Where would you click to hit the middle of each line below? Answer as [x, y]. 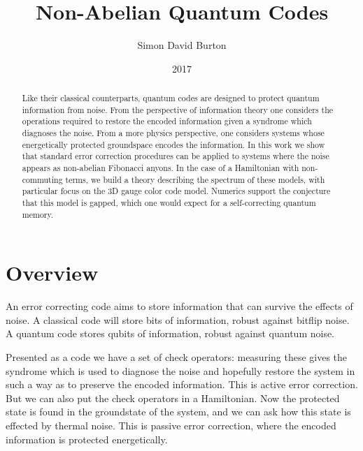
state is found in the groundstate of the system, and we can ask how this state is [178, 412]
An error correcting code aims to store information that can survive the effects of [179, 306]
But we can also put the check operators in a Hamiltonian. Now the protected [173, 398]
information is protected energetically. [87, 439]
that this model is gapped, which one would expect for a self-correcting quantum [169, 203]
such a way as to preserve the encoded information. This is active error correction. [182, 384]
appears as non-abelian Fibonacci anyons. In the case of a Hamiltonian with [161, 168]
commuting [42, 179]
